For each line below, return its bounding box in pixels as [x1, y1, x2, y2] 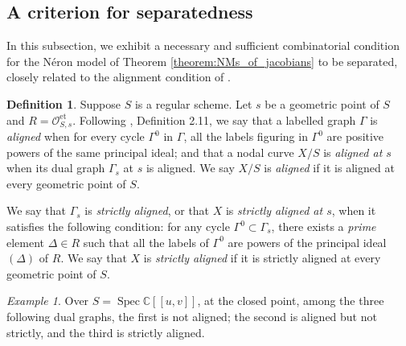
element [6, 233, 45, 250]
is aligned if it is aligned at [264, 159, 395, 176]
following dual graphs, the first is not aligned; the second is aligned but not [6, 307, 377, 324]
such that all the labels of [83, 233, 209, 250]
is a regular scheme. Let [134, 95, 252, 112]
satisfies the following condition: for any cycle [6, 218, 230, 234]
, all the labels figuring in [183, 128, 308, 145]
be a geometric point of [265, 95, 379, 112]
